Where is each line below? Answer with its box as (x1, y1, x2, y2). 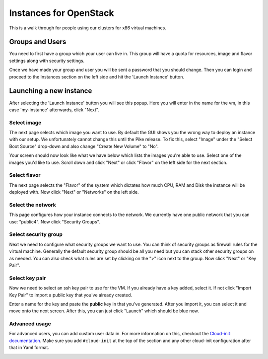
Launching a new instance (9, 87, 92, 95)
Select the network (9, 201, 57, 208)
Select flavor (9, 172, 41, 179)
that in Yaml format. (9, 345, 50, 351)
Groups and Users (9, 38, 67, 46)
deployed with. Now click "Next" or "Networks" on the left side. (9, 189, 139, 195)
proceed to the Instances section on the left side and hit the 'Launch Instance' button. (9, 73, 185, 79)
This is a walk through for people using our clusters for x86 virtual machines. (9, 25, 166, 31)
